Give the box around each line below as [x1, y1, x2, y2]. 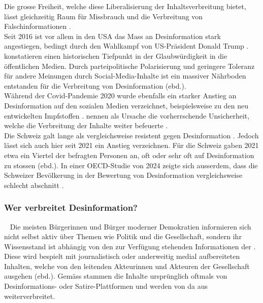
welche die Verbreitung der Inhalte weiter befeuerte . [4, 120, 168, 131]
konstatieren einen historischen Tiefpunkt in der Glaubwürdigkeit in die [4, 50, 227, 61]
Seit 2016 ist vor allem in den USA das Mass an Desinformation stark [4, 30, 221, 41]
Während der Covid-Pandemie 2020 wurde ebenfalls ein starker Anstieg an [4, 90, 237, 101]
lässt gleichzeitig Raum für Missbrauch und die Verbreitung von [4, 11, 203, 21]
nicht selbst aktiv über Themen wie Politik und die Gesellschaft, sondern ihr [4, 231, 242, 242]
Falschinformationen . [4, 21, 71, 31]
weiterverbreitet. [4, 290, 55, 301]
